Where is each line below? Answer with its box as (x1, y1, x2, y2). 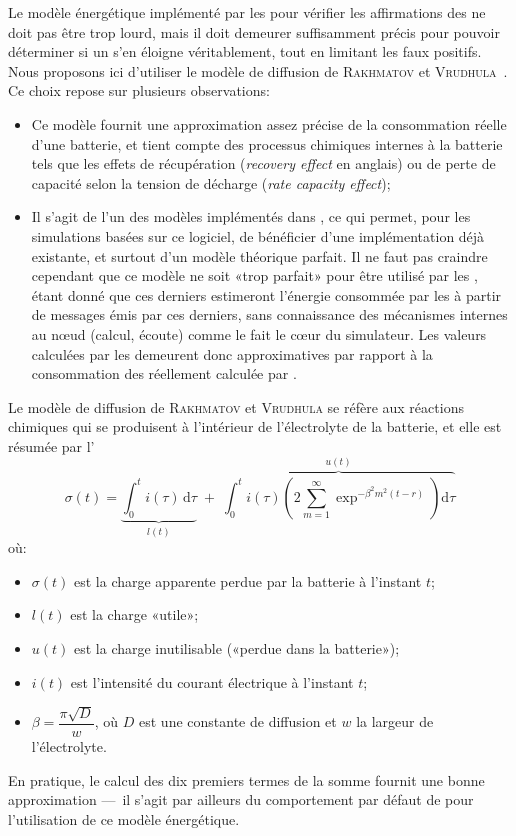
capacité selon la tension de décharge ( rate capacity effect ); (31, 172, 391, 193)
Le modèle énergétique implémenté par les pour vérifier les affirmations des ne (8, 2, 486, 22)
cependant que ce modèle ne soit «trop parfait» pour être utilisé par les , (31, 265, 478, 286)
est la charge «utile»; (70, 604, 199, 625)
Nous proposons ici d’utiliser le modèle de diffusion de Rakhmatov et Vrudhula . (8, 60, 508, 81)
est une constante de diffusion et (139, 711, 337, 732)
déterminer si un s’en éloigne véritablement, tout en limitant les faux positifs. (8, 41, 482, 62)
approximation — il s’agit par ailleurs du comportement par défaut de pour (8, 789, 474, 810)
